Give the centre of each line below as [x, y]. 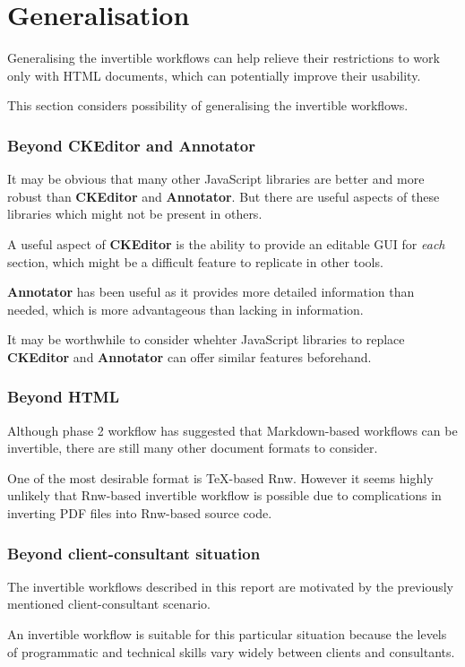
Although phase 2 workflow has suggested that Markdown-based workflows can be [232, 430]
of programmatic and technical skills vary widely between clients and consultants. [231, 651]
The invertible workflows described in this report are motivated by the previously [230, 586]
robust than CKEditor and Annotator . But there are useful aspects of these [224, 196]
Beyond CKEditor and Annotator [131, 145]
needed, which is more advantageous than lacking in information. [185, 309]
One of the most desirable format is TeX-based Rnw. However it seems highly [220, 477]
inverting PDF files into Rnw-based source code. [140, 513]
